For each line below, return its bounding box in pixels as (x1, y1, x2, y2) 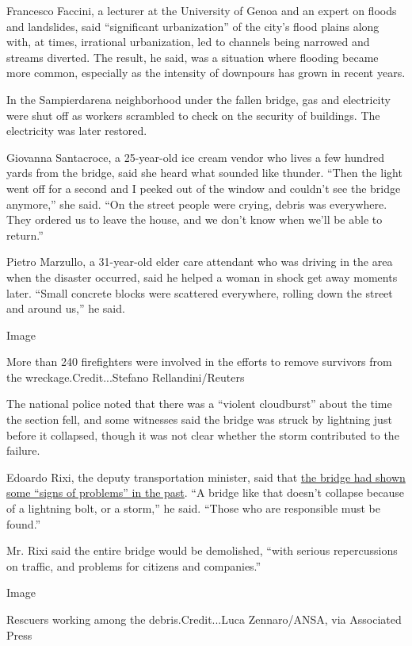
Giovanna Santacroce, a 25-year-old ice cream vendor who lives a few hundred (6, 148, 385, 165)
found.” (6, 515, 41, 532)
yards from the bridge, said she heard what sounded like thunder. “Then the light (6, 164, 402, 181)
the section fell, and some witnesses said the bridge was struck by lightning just (6, 411, 392, 428)
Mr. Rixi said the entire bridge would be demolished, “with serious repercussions (6, 542, 398, 559)
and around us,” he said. (6, 300, 125, 317)
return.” (6, 226, 44, 243)
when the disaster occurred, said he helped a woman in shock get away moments (6, 268, 398, 285)
